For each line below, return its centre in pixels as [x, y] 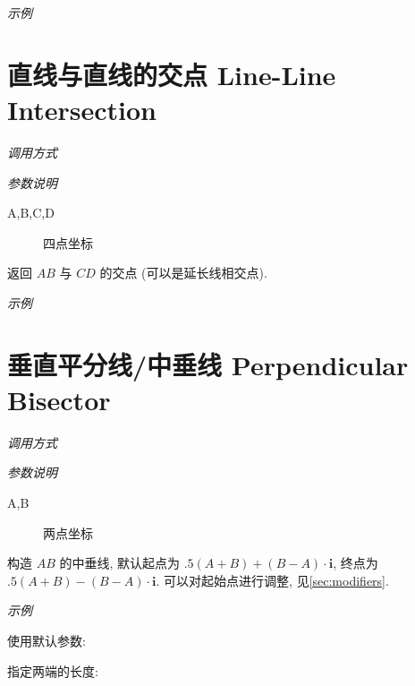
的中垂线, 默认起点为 [120, 563]
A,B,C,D [31, 213]
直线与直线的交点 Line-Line [172, 74]
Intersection [82, 109]
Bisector [59, 399]
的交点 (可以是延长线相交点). [183, 273]
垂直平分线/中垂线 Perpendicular [208, 364]
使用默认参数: [47, 640]
